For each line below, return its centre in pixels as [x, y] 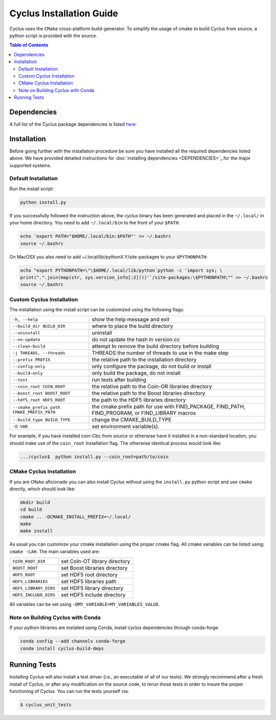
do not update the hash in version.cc [136, 340]
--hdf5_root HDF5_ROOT [39, 400]
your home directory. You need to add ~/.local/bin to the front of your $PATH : [95, 223]
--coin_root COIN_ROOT [39, 386]
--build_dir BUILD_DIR [39, 326]
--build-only [28, 373]
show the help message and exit [131, 320]
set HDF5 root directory [89, 575]
